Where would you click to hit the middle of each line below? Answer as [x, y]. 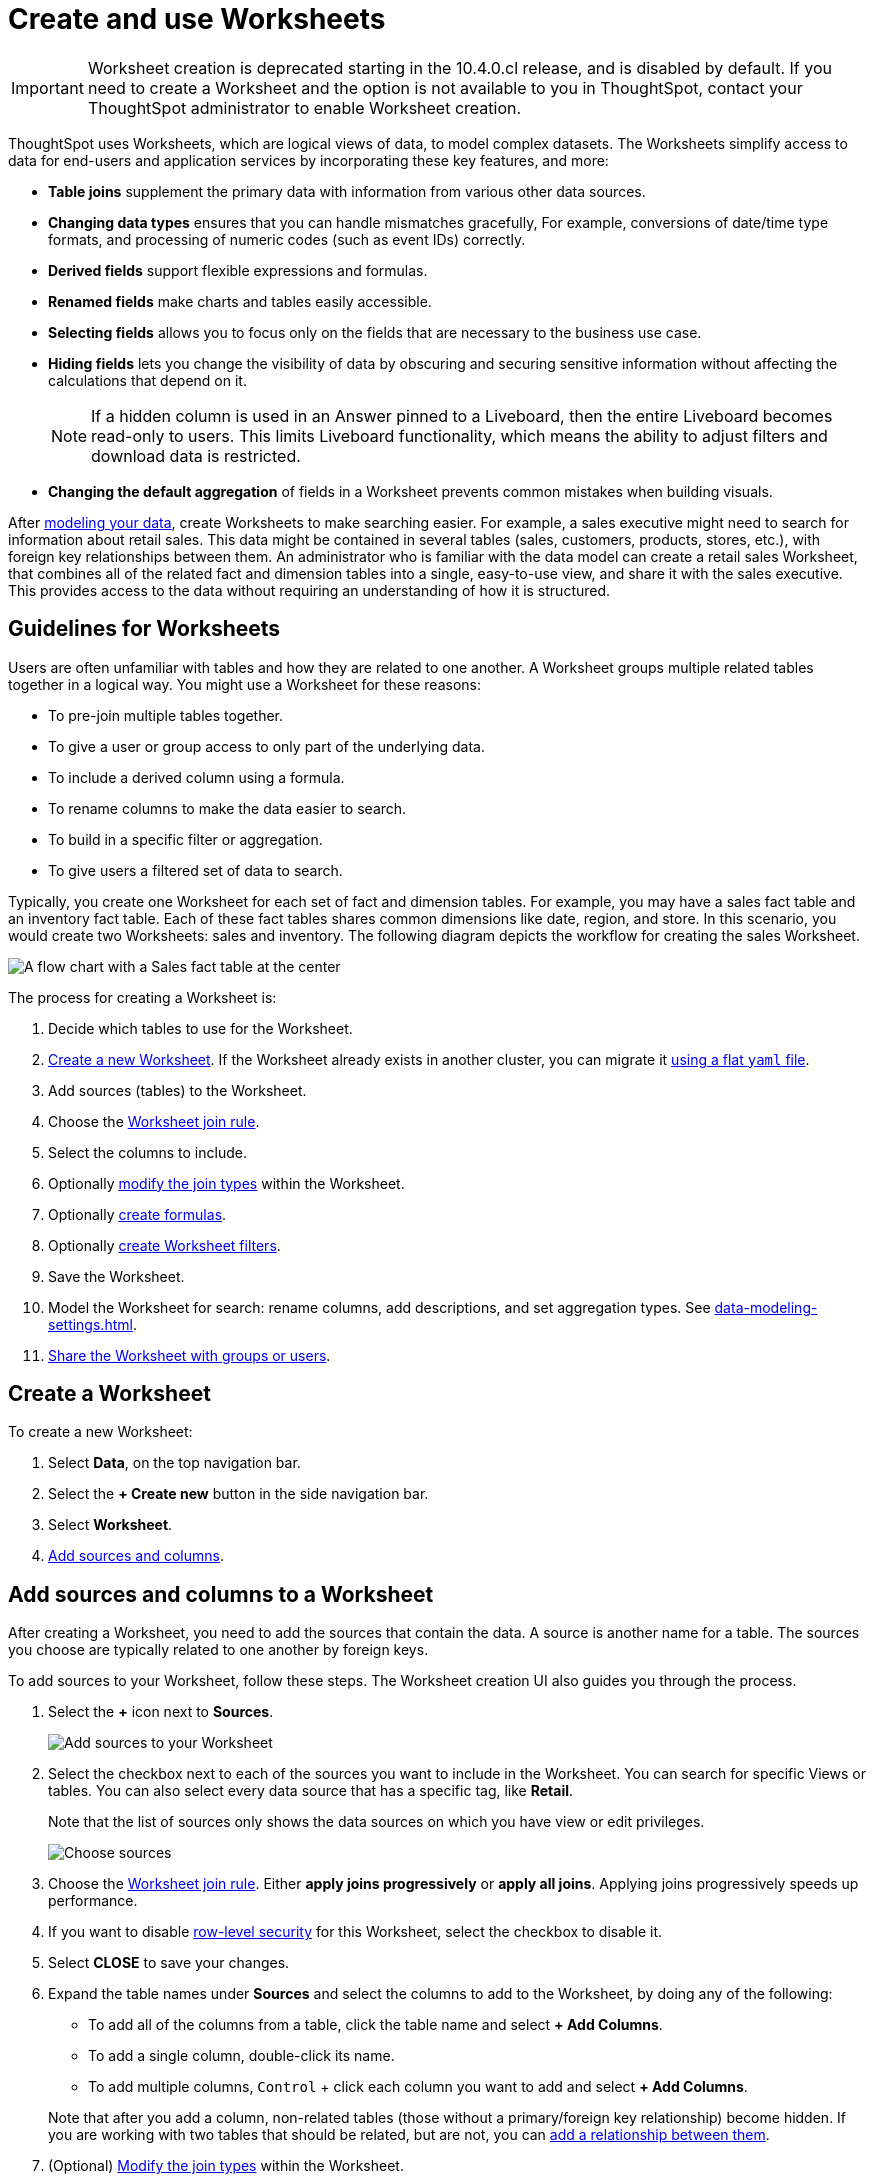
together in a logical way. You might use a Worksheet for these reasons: [244, 684]
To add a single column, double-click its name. [241, 2056]
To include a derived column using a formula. [196, 777]
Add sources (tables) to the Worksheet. [177, 1090]
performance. [93, 1901]
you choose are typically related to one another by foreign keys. [218, 1650]
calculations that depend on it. [147, 380]
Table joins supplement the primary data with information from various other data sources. [347, 191]
